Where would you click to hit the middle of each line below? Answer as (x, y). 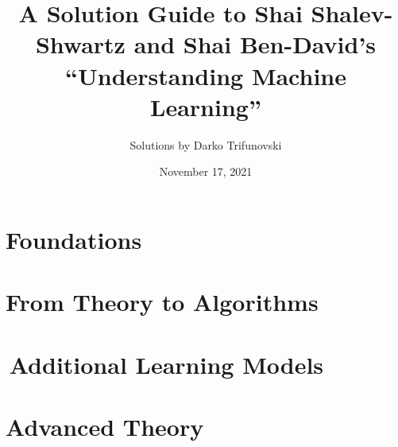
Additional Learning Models (166, 364)
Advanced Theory (105, 426)
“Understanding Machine (205, 75)
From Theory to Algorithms (162, 302)
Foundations (74, 239)
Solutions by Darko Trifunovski (206, 144)
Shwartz (80, 44)
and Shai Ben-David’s (255, 44)
